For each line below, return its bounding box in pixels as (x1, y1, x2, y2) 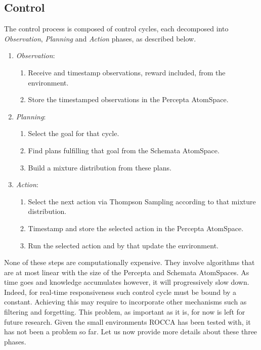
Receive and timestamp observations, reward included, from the (28, 67, 226, 77)
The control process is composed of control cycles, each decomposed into (4, 23, 229, 34)
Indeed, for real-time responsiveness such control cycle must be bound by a (4, 286, 237, 297)
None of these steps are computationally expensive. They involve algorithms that (4, 257, 255, 268)
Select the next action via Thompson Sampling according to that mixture (28, 196, 256, 206)
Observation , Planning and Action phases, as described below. (4, 33, 196, 43)
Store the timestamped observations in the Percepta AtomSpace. (28, 94, 229, 105)
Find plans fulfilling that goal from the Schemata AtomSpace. (28, 145, 220, 155)
